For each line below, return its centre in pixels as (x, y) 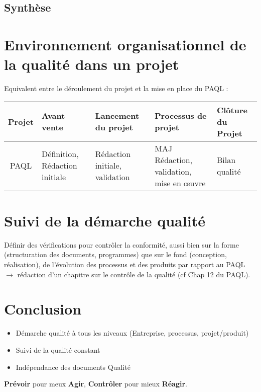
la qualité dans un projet (92, 64)
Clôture (232, 110)
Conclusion (43, 309)
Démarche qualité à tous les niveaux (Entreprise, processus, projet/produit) (132, 333)
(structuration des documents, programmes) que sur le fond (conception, (115, 254)
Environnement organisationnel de (125, 44)
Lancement (117, 116)
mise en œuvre (180, 183)
